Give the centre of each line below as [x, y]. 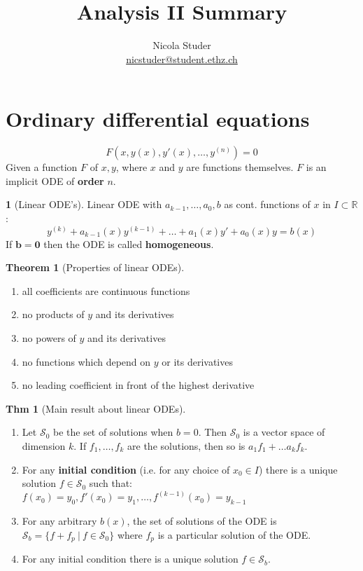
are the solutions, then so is [186, 445]
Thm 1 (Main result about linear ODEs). [96, 408]
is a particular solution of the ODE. [234, 534]
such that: [111, 483]
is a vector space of [284, 432]
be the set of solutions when [113, 432]
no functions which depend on [86, 361]
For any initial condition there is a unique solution [130, 559]
